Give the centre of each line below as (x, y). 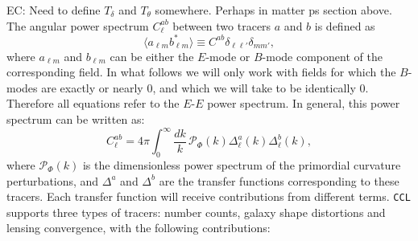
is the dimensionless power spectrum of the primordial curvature (242, 164)
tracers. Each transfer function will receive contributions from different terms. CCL (209, 196)
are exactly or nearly (92, 87)
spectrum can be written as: (76, 119)
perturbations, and (53, 180)
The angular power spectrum (78, 25)
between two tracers (222, 25)
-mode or (228, 56)
